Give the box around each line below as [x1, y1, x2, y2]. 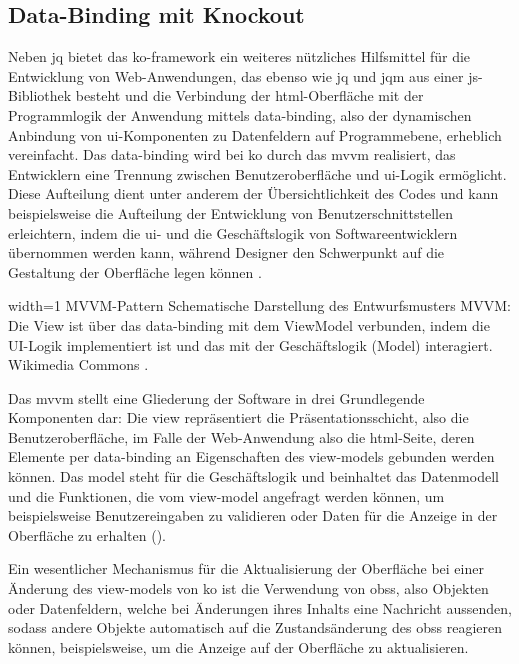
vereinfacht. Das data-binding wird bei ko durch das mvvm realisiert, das [8, 144, 456, 165]
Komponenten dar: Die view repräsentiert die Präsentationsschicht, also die [8, 407, 469, 428]
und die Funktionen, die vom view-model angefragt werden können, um [8, 485, 445, 506]
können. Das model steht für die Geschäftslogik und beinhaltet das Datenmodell [8, 466, 499, 487]
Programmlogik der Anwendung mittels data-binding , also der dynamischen [8, 104, 472, 125]
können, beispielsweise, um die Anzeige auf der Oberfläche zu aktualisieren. [8, 636, 469, 657]
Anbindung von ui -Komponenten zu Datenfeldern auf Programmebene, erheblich [8, 124, 502, 145]
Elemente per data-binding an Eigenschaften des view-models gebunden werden [8, 446, 495, 467]
